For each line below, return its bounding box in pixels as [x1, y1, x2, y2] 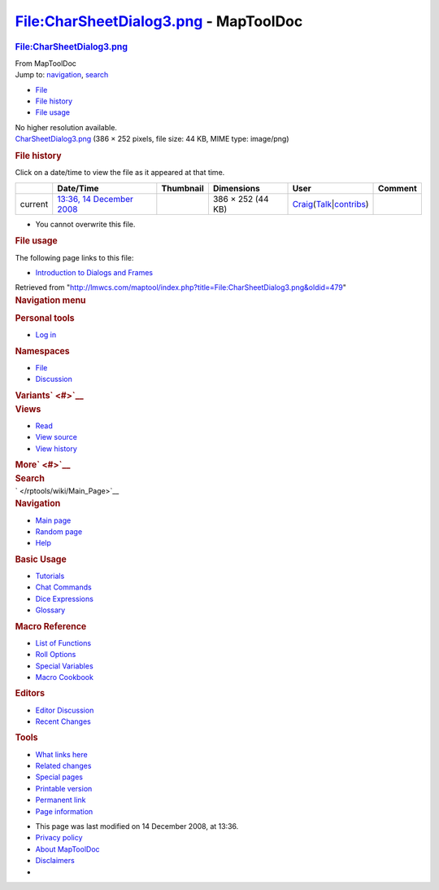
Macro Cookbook [35, 672, 93, 682]
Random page [35, 526, 83, 537]
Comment [378, 182, 418, 194]
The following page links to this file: [15, 252, 134, 262]
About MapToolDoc [35, 844, 101, 854]
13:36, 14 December [57, 193, 134, 204]
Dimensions [212, 182, 260, 194]
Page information [35, 806, 93, 816]
